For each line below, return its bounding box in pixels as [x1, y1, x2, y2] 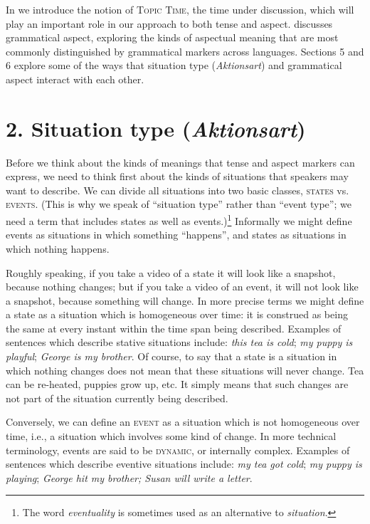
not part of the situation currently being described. [6, 390, 228, 405]
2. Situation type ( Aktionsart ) [6, 113, 306, 143]
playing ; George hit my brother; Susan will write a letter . [6, 470, 253, 485]
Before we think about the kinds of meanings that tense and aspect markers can [6, 154, 355, 169]
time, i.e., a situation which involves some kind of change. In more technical [6, 429, 337, 444]
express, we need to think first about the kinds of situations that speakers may [6, 169, 349, 184]
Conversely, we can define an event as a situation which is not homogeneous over [6, 414, 360, 429]
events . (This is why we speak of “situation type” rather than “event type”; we [6, 197, 351, 211]
